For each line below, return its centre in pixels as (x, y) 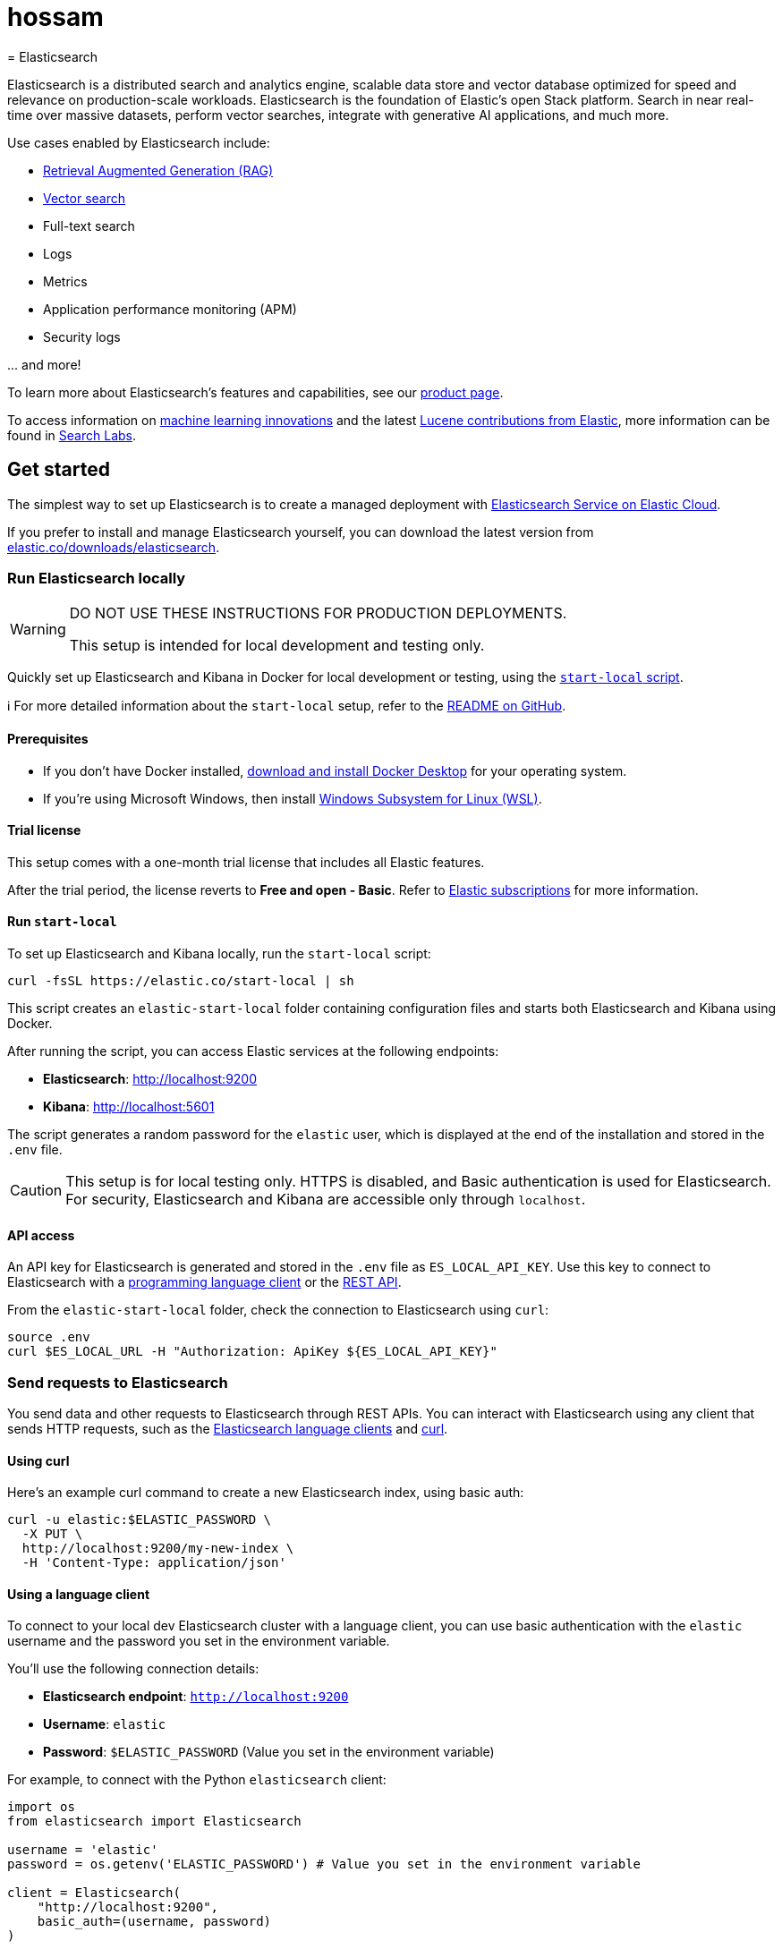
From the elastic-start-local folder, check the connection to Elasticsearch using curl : (278, 1310)
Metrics (65, 281)
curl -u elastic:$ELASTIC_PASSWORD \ (140, 1520)
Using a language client (79, 1594)
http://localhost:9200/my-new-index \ (158, 1549)
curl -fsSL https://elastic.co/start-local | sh (181, 981)
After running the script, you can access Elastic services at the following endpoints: (253, 1051)
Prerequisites (48, 738)
